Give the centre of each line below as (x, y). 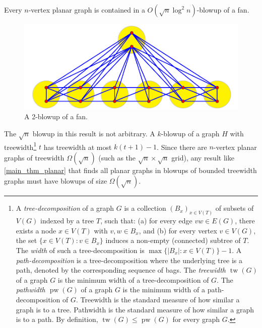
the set (26, 240)
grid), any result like (203, 157)
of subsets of (235, 208)
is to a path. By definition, (57, 319)
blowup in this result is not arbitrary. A (94, 133)
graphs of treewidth (34, 157)
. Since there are (182, 147)
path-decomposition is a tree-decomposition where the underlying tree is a (129, 260)
